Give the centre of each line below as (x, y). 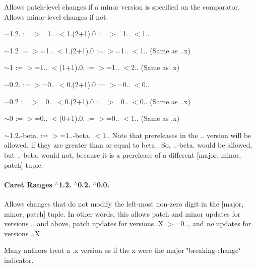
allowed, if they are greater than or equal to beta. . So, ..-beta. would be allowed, (128, 145)
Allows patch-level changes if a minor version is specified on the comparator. (122, 7)
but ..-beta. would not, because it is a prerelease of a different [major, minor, (123, 154)
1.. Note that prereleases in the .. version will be (177, 135)
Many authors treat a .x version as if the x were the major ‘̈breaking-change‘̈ (122, 250)
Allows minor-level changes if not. (56, 16)
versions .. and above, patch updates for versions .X (84, 223)
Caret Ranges (28, 184)
